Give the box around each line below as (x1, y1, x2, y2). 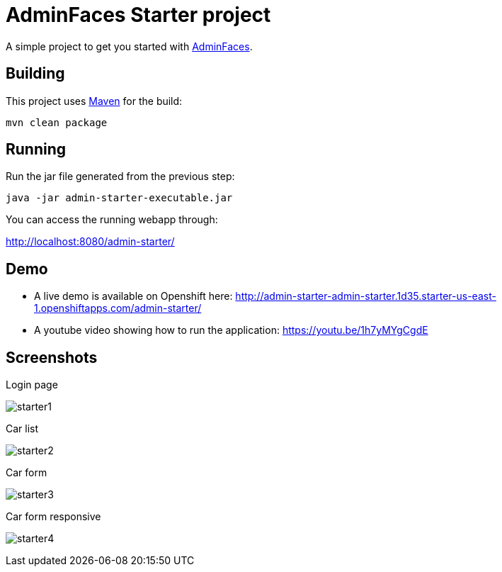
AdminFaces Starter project (6, 3, 271, 27)
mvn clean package (6, 116, 108, 128)
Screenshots (6, 348, 98, 366)
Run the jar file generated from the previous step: (6, 170, 235, 183)
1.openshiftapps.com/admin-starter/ (34, 302, 202, 315)
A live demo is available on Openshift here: (34, 290, 233, 303)
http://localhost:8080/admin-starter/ (6, 235, 175, 248)
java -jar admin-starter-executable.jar (6, 192, 233, 204)
